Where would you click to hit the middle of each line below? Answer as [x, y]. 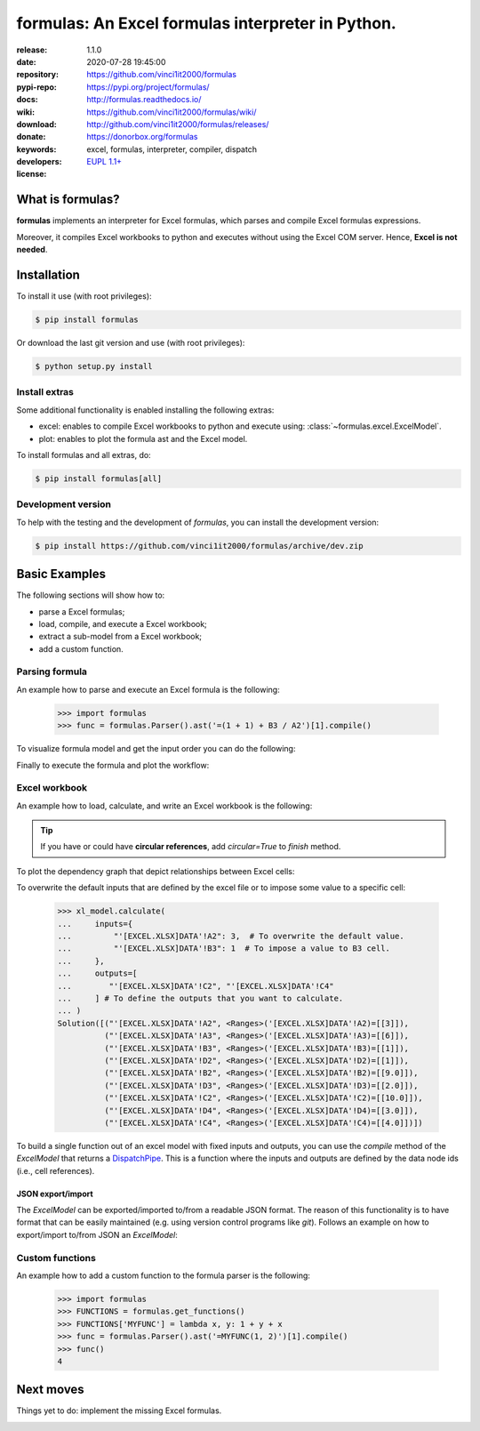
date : [26, 61]
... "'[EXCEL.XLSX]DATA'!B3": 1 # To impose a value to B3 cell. [224, 949]
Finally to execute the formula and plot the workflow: [113, 765]
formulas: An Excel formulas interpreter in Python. [207, 23]
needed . [32, 250]
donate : [31, 137]
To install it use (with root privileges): [84, 296]
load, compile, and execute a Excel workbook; [123, 623]
